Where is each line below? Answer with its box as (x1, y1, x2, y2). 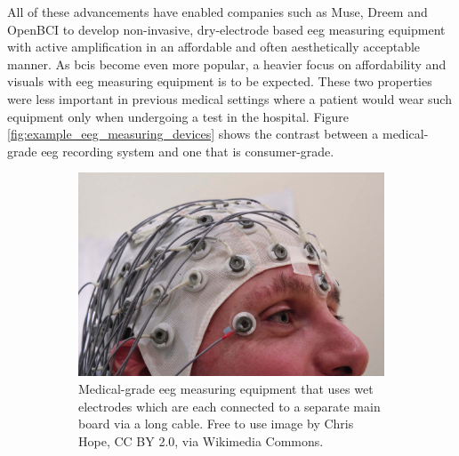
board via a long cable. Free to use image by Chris (78, 414, 354, 433)
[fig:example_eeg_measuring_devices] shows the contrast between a (7, 124, 379, 143)
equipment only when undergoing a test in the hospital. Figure (7, 107, 349, 125)
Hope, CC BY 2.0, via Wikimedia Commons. (78, 431, 324, 450)
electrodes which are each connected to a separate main (78, 396, 381, 415)
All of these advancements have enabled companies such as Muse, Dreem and (7, 3, 428, 20)
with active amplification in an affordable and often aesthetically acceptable (7, 37, 421, 56)
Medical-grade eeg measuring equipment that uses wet (78, 380, 374, 398)
